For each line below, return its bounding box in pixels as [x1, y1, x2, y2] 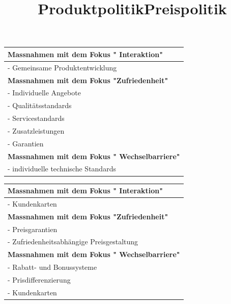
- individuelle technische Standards [8, 163, 116, 174]
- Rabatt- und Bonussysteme [8, 262, 97, 272]
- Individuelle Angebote [8, 87, 81, 98]
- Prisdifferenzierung [8, 274, 71, 285]
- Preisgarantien [8, 223, 57, 234]
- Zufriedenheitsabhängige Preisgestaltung [8, 236, 138, 247]
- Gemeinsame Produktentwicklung [8, 62, 117, 72]
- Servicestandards [8, 113, 65, 123]
